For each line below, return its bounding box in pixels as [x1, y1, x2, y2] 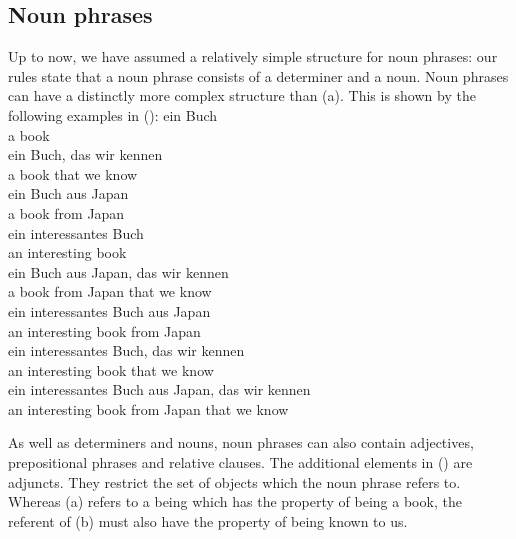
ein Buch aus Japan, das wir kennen [8, 261, 229, 282]
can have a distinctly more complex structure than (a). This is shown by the [8, 85, 476, 106]
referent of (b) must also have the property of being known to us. [8, 510, 408, 531]
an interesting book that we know [8, 359, 214, 380]
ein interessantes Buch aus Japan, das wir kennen [8, 379, 311, 400]
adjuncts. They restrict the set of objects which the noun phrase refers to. [8, 471, 461, 492]
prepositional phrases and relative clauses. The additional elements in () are [8, 452, 473, 473]
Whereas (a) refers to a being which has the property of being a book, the [8, 491, 462, 512]
